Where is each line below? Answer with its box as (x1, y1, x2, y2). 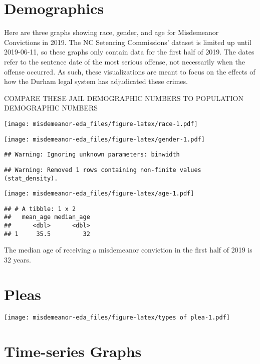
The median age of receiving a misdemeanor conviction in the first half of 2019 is (4, 244, 252, 255)
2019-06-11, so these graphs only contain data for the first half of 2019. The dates (4, 46, 254, 57)
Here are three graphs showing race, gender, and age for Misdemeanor (4, 27, 219, 37)
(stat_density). (4, 174, 58, 182)
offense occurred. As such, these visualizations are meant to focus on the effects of (4, 66, 255, 76)
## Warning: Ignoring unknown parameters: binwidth (4, 151, 180, 158)
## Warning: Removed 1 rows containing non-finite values (4, 166, 201, 173)
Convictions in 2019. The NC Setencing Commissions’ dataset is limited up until (4, 36, 251, 47)
